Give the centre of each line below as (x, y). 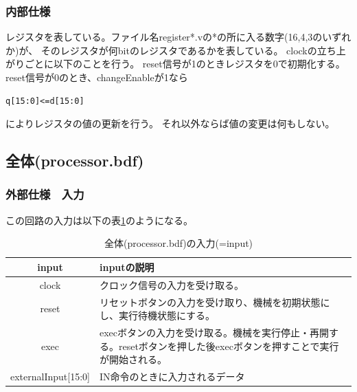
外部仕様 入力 (45, 194)
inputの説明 (127, 266)
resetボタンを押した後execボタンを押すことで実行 (229, 346)
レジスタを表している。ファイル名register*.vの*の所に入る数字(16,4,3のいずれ (178, 37)
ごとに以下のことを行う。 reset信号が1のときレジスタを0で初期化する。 (185, 64)
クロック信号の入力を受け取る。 (171, 284)
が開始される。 (133, 359)
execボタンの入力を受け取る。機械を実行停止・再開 (214, 333)
